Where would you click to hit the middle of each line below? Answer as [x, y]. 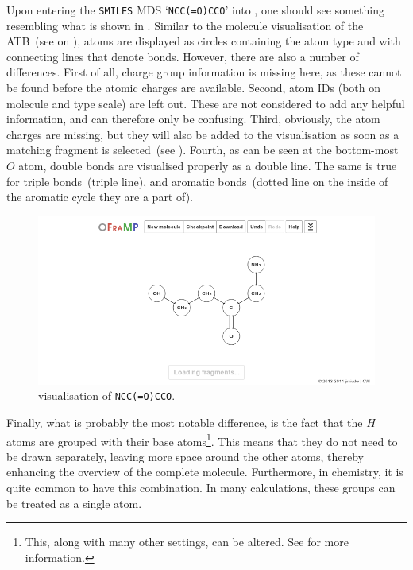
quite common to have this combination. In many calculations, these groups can [201, 488]
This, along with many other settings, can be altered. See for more [187, 542]
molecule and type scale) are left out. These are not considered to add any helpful [206, 103]
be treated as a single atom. [74, 503]
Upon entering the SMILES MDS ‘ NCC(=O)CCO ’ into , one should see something [195, 10]
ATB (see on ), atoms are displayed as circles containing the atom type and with [204, 41]
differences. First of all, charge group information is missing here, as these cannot [204, 72]
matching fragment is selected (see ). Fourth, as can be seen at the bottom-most [203, 150]
